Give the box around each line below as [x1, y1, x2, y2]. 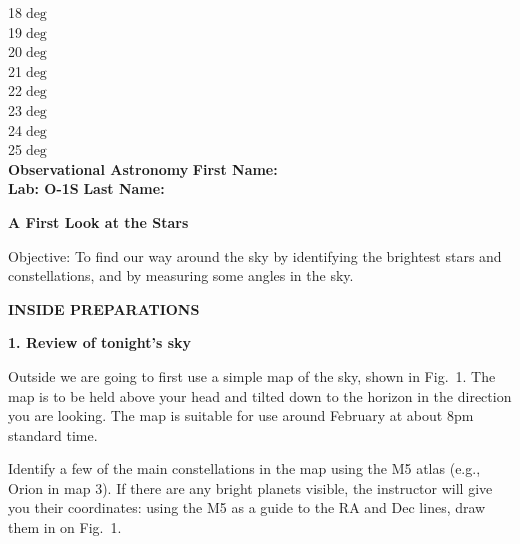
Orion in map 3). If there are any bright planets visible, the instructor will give [8, 477, 493, 498]
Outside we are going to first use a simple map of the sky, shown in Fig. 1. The [8, 365, 496, 386]
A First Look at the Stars [8, 211, 189, 232]
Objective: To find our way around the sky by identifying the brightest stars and [8, 245, 502, 266]
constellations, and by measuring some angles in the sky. [8, 265, 354, 286]
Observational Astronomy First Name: [8, 158, 278, 179]
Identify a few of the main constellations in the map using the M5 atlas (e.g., [8, 458, 481, 479]
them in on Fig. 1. [8, 517, 122, 538]
